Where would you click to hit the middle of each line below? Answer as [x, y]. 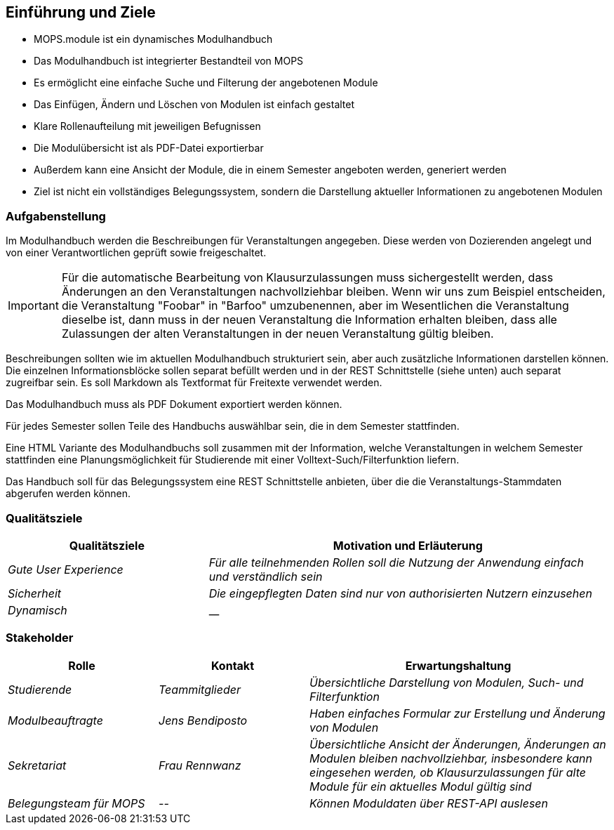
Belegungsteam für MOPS [76, 803]
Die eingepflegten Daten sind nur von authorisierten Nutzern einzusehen [400, 593]
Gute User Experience [66, 569]
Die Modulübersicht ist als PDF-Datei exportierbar [149, 148]
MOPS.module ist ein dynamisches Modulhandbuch [153, 39]
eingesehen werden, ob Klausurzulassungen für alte [448, 772]
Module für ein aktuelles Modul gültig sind [421, 786]
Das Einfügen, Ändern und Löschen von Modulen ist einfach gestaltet [194, 105]
